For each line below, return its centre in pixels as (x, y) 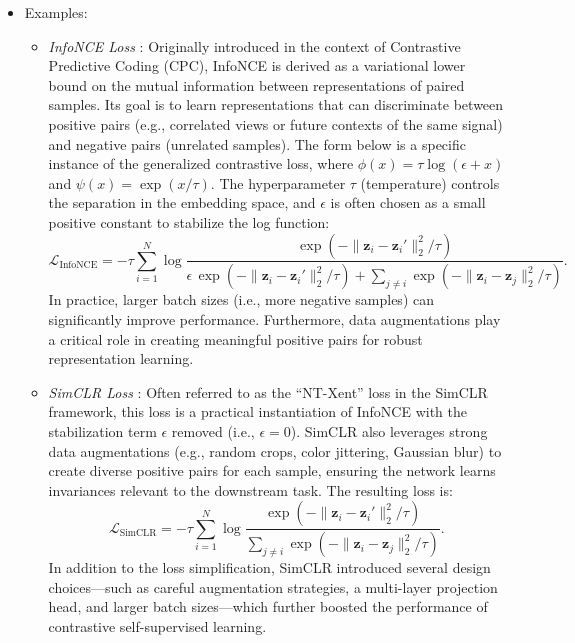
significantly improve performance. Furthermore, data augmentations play (274, 319)
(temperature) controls (430, 182)
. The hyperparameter (278, 182)
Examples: (56, 12)
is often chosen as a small (408, 202)
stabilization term (102, 430)
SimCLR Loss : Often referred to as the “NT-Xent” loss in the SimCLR (268, 391)
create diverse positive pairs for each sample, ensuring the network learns (272, 470)
